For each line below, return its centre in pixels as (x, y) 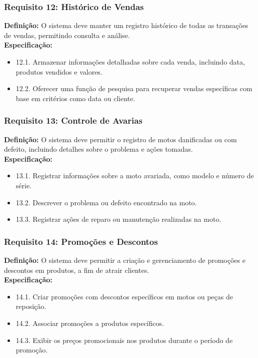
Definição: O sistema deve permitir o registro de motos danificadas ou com (120, 139)
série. (24, 185)
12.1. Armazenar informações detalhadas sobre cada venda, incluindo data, (130, 62)
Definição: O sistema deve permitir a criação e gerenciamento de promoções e (125, 260)
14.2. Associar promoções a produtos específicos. (90, 323)
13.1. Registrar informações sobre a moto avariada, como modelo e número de (135, 175)
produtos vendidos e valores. (59, 71)
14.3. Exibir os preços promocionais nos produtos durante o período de (124, 340)
